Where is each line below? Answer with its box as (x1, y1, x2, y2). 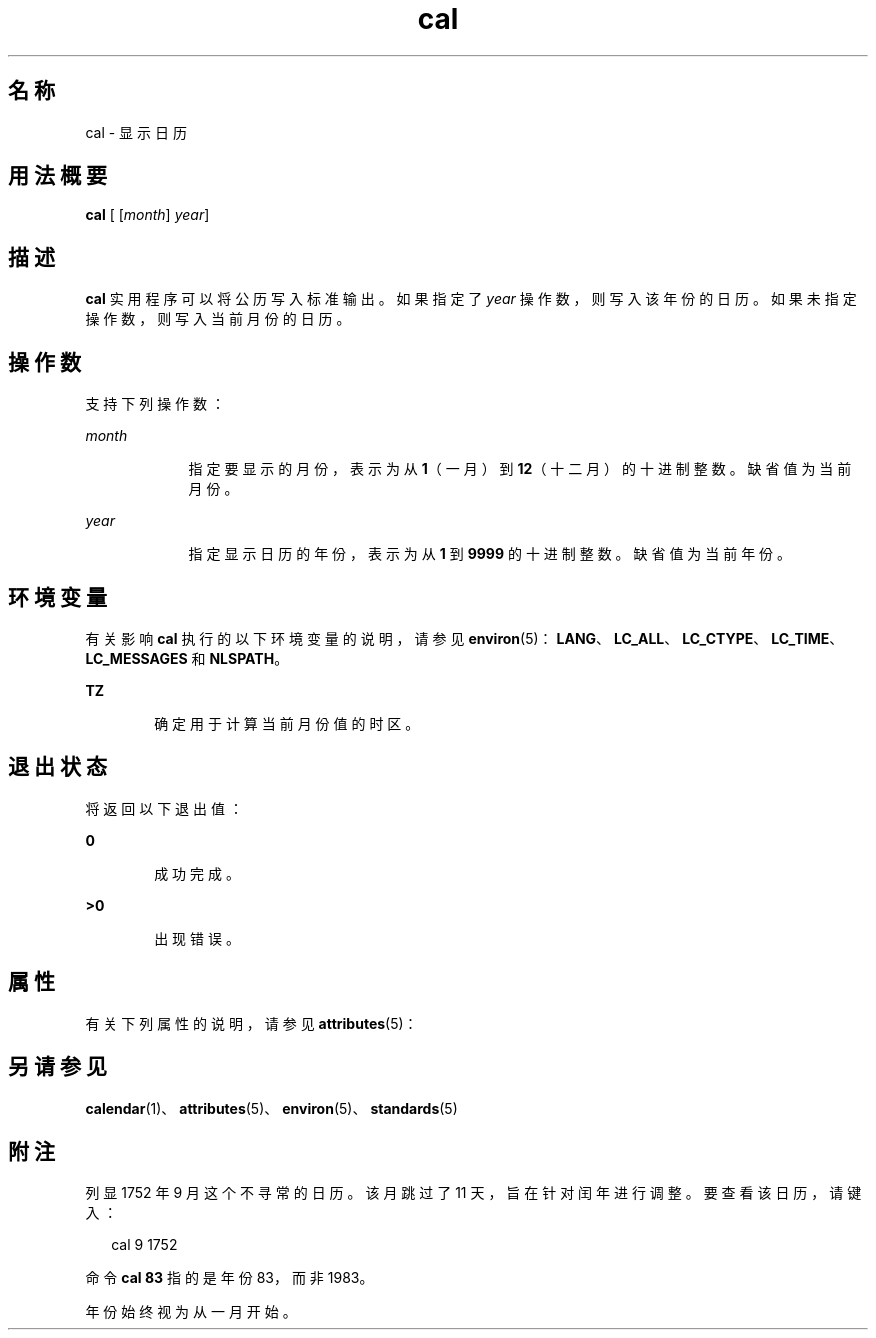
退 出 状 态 (8, 754, 107, 780)
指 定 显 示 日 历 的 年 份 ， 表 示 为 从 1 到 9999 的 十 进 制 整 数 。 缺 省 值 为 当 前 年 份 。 (188, 545, 792, 563)
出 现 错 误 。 (154, 929, 240, 947)
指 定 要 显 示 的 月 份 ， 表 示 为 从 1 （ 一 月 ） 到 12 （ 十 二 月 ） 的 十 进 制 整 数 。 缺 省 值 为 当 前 (188, 460, 852, 478)
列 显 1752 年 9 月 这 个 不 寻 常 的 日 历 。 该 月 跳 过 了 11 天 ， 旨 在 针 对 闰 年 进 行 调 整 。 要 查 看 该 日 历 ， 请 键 (85, 1184, 862, 1202)
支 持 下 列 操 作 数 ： (85, 395, 225, 413)
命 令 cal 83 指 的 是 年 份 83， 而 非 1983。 (85, 1269, 374, 1287)
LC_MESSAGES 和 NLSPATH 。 (85, 649, 289, 667)
